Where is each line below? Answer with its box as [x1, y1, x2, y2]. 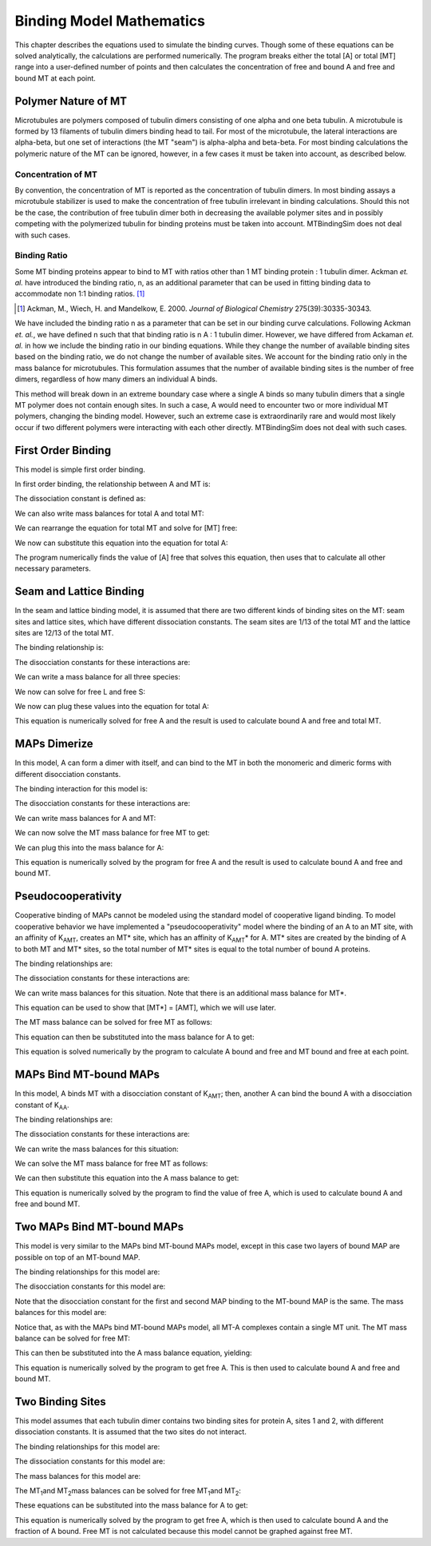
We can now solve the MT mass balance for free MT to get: [14, 828, 211, 838]
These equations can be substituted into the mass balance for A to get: [14, 1500, 248, 1510]
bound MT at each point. [14, 73, 96, 83]
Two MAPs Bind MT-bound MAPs [14, 1220, 184, 1234]
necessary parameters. [14, 564, 91, 573]
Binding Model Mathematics [14, 12, 205, 30]
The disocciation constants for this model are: [14, 1281, 166, 1291]
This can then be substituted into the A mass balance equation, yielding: [14, 1348, 252, 1358]
